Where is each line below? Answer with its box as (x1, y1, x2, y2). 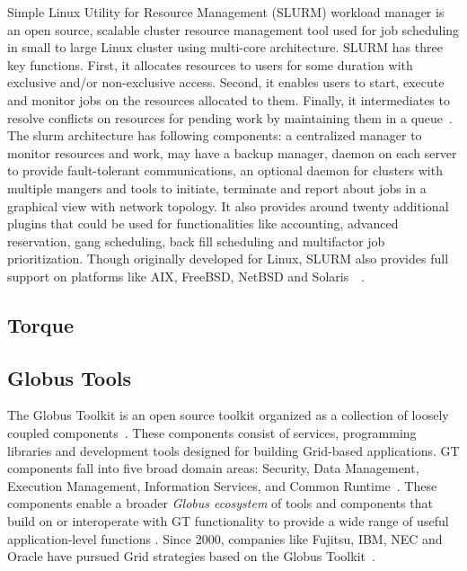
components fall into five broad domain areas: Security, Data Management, (7, 459, 419, 477)
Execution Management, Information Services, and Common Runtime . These (7, 476, 437, 495)
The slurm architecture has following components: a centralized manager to (7, 126, 422, 145)
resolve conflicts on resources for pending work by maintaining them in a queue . (7, 108, 453, 127)
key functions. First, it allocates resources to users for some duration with (7, 55, 413, 74)
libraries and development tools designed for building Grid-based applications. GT (7, 441, 460, 459)
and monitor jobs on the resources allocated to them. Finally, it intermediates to (7, 90, 450, 109)
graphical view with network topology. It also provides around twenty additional (7, 196, 449, 215)
